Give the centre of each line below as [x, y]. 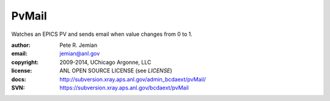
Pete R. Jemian [79, 45]
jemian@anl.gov [80, 54]
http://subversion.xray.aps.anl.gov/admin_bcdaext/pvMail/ [133, 79]
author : [21, 45]
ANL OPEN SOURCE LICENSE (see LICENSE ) [116, 71]
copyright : [25, 62]
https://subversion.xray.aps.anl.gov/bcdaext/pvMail [124, 88]
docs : [19, 79]
